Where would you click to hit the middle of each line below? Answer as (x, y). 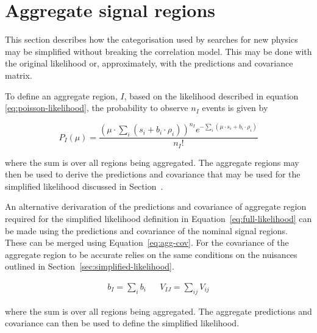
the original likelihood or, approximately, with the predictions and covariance (149, 63)
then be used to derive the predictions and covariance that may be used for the (153, 174)
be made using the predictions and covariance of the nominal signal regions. (146, 230)
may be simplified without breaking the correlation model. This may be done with (158, 51)
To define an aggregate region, (61, 95)
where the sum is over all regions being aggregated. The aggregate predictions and (158, 311)
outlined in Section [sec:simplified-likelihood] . (90, 266)
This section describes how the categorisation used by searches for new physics (151, 39)
